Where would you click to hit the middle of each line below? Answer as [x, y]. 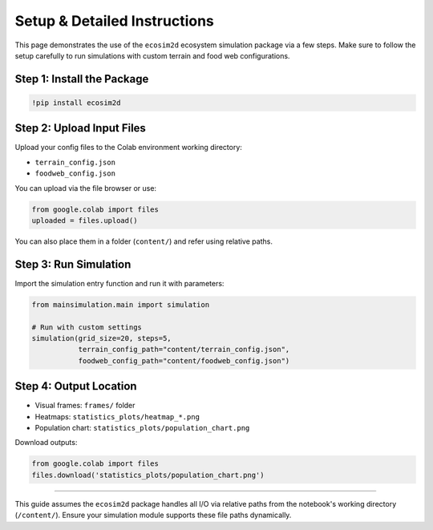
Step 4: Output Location [76, 386]
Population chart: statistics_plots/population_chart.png [142, 428]
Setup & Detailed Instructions [114, 21]
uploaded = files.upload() [85, 220]
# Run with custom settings [87, 327]
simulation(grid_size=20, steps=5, [101, 338]
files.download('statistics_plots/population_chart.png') [148, 475]
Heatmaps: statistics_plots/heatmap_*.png [117, 416]
